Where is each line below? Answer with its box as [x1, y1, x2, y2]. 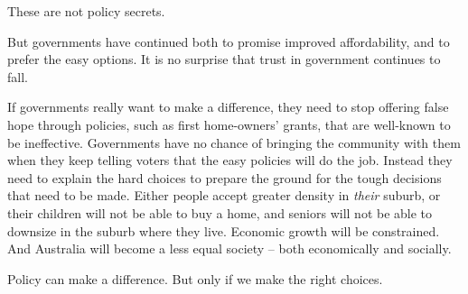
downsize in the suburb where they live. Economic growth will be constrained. [7, 221, 440, 240]
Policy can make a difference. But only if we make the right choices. [7, 269, 383, 288]
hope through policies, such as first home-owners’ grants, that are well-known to [7, 115, 451, 133]
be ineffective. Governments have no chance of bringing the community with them [7, 133, 461, 152]
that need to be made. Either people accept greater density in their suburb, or [7, 186, 441, 205]
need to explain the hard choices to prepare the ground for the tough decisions [7, 168, 442, 187]
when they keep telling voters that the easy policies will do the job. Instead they [7, 151, 453, 170]
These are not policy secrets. [7, 2, 165, 20]
